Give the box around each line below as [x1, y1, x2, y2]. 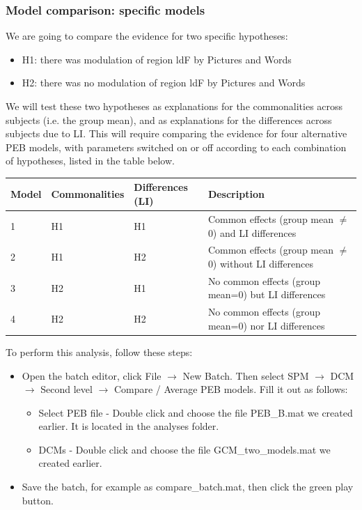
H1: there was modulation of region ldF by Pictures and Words [22, 52, 292, 66]
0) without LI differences [207, 256, 314, 270]
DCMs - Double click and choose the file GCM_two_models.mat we [38, 442, 331, 456]
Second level [40, 382, 93, 396]
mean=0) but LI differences [207, 287, 326, 302]
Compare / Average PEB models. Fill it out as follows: [113, 382, 348, 396]
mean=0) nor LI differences [207, 318, 325, 332]
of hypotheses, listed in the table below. [6, 153, 175, 168]
